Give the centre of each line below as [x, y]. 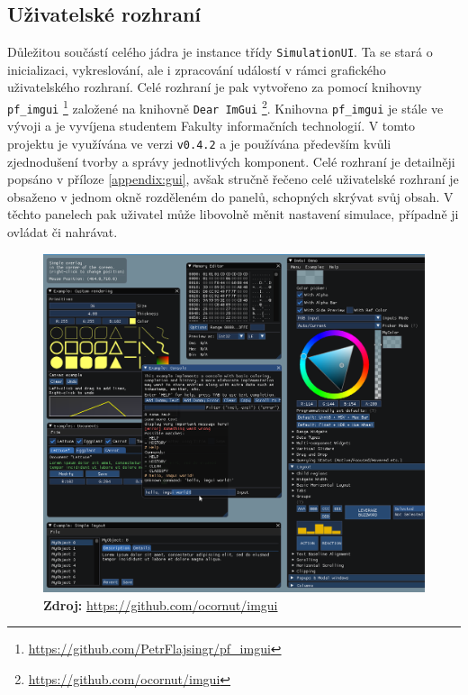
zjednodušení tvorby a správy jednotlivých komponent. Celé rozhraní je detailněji [231, 161]
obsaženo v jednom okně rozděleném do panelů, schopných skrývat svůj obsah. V [230, 196]
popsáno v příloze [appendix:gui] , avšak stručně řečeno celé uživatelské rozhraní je [233, 179]
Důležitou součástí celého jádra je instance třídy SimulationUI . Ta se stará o [220, 52]
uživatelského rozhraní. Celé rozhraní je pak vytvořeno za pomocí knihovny [215, 87]
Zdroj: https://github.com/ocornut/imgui [161, 604]
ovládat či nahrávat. [63, 231]
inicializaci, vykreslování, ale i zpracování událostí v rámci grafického [197, 69]
